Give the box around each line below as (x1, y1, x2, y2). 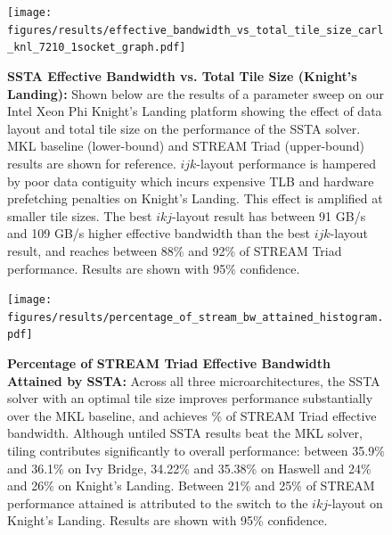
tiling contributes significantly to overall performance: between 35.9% (7, 441, 385, 460)
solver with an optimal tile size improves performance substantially (7, 389, 373, 407)
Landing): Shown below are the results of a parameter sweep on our (7, 84, 385, 103)
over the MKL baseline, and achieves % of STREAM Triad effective (7, 406, 377, 424)
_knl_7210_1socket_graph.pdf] (7, 41, 186, 54)
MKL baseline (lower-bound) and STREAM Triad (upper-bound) (7, 136, 365, 155)
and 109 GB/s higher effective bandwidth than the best (7, 224, 310, 243)
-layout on (328, 493, 383, 512)
